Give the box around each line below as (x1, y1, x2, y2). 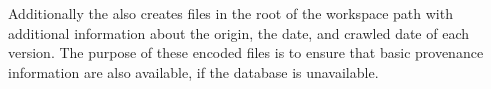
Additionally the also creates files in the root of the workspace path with (8, 3, 453, 23)
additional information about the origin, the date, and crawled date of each (8, 22, 470, 43)
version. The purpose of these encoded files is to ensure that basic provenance (8, 42, 484, 63)
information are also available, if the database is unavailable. (8, 61, 379, 82)
